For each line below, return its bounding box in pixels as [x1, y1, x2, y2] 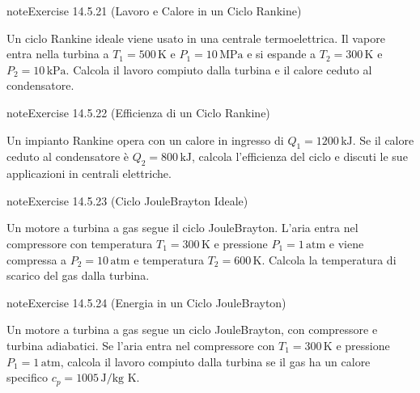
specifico [6, 369, 49, 386]
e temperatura [134, 251, 204, 268]
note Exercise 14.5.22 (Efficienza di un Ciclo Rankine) [6, 104, 270, 120]
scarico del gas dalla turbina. [6, 267, 150, 284]
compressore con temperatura [6, 235, 153, 251]
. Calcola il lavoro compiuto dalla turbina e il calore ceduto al [66, 61, 372, 78]
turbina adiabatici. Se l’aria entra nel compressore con [6, 336, 275, 353]
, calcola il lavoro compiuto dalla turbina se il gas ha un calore [60, 353, 371, 370]
